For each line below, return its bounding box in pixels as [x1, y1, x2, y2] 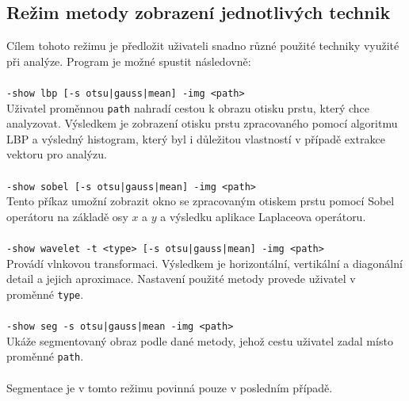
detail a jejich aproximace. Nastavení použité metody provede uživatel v [6, 270, 356, 287]
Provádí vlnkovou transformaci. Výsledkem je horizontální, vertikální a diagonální [6, 254, 403, 271]
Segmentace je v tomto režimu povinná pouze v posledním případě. [6, 379, 333, 395]
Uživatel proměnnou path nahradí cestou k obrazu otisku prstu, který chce [6, 99, 370, 116]
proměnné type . [6, 285, 84, 302]
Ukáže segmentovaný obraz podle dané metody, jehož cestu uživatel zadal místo [6, 332, 393, 349]
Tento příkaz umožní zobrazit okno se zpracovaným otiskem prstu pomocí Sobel [6, 193, 395, 209]
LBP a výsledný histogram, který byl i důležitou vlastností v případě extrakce [6, 130, 385, 147]
